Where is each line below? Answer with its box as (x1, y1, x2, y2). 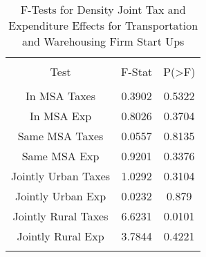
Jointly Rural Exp (17, 228, 104, 244)
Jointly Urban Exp (15, 188, 106, 204)
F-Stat (121, 64, 153, 79)
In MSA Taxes (26, 88, 96, 104)
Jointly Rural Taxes (12, 208, 109, 224)
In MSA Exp (29, 108, 92, 124)
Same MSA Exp (21, 148, 100, 164)
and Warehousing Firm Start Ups (22, 33, 185, 49)
